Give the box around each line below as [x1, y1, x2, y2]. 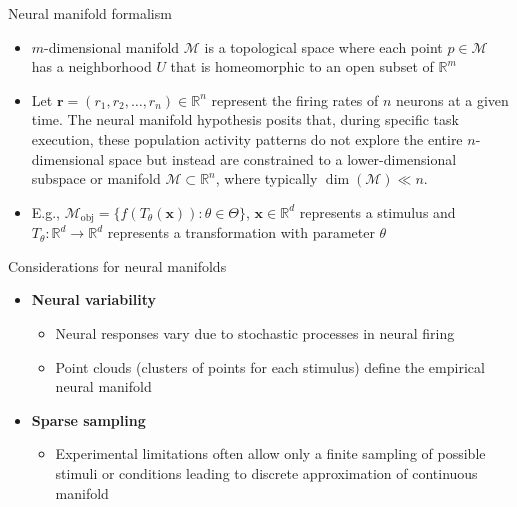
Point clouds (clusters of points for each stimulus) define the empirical [55, 356, 485, 377]
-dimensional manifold [44, 36, 180, 57]
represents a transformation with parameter [107, 222, 375, 243]
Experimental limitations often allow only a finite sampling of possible [55, 443, 486, 464]
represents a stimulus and [299, 201, 456, 222]
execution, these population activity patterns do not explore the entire [31, 128, 463, 149]
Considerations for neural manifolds [8, 255, 227, 276]
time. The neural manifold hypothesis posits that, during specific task [31, 109, 459, 130]
